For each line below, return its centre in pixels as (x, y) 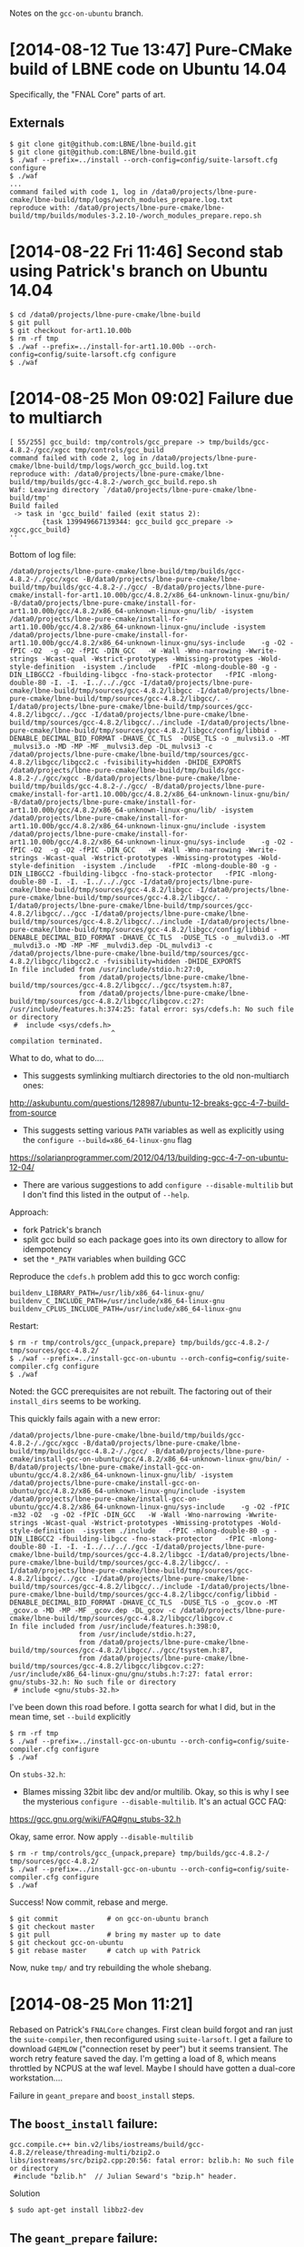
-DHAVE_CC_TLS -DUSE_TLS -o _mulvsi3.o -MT (205, 738)
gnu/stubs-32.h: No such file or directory (93, 1682)
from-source (33, 1112)
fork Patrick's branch (62, 1230)
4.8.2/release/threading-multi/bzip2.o (85, 2153)
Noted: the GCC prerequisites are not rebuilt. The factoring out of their (141, 1391)
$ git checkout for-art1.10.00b (70, 330)
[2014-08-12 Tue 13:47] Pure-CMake (151, 50)
